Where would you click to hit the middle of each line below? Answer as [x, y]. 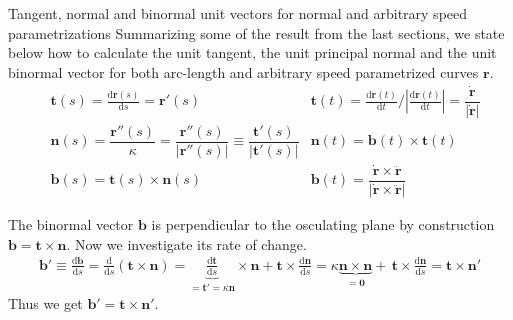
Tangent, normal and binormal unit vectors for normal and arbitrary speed [238, 13]
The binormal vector [71, 224]
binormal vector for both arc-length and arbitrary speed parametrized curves [243, 71]
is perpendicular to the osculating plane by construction [323, 224]
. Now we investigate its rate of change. [186, 243]
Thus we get [45, 303]
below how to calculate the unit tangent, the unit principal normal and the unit [252, 52]
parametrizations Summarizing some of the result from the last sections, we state [256, 32]
